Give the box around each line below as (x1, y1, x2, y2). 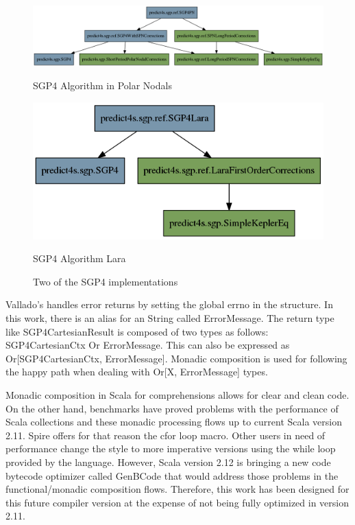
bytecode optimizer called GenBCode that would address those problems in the (5, 468, 339, 482)
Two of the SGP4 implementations (33, 274, 178, 288)
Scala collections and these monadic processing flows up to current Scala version (5, 415, 342, 429)
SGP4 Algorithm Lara (33, 251, 126, 266)
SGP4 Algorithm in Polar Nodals (33, 78, 172, 93)
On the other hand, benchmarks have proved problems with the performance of (5, 401, 339, 415)
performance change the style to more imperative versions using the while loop (5, 441, 336, 456)
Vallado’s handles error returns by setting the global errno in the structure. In (5, 297, 333, 312)
